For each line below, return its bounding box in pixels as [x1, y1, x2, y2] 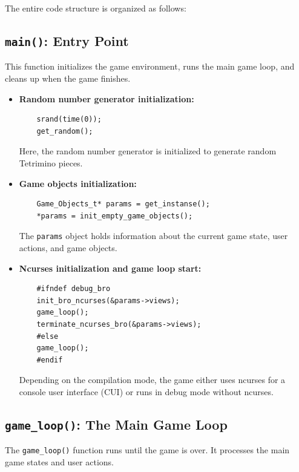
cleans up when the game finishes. [5, 71, 131, 84]
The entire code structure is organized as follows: [5, 2, 186, 14]
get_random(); [36, 126, 93, 136]
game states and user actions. [5, 455, 114, 468]
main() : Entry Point [5, 31, 129, 50]
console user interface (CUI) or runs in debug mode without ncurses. [19, 385, 274, 398]
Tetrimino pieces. [19, 156, 83, 169]
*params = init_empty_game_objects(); [36, 211, 193, 220]
